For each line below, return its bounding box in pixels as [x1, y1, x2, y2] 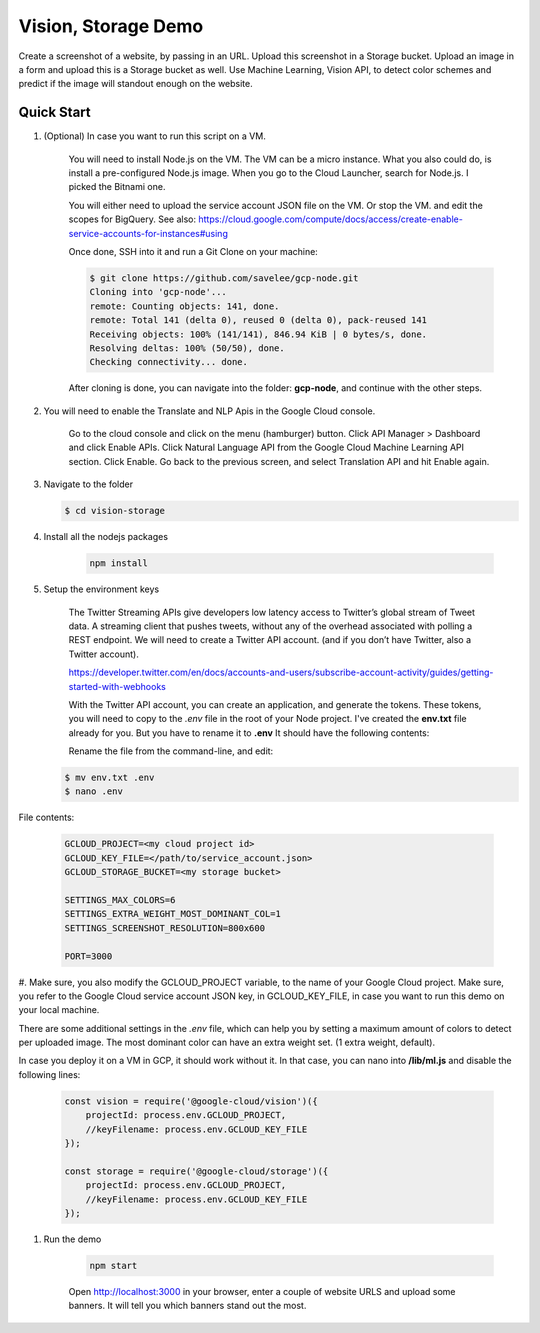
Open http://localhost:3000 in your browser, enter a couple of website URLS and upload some [68, 1285, 456, 1297]
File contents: [18, 811, 75, 824]
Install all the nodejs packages [43, 531, 169, 543]
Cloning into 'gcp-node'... [89, 286, 227, 298]
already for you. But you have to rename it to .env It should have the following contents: [68, 726, 430, 739]
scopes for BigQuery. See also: [68, 213, 197, 225]
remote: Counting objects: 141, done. [89, 300, 280, 312]
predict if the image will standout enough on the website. [18, 78, 254, 90]
